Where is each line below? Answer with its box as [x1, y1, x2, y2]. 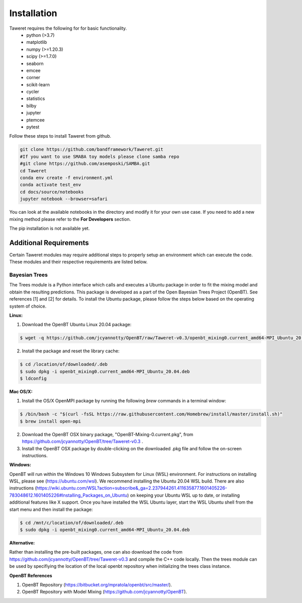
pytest [26, 124, 40, 130]
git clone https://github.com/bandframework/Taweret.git [20, 147, 164, 152]
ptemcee [26, 116, 45, 123]
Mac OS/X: [9, 389, 33, 394]
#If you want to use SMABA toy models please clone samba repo [20, 154, 180, 159]
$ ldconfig [20, 376, 47, 382]
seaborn [26, 61, 44, 67]
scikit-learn [26, 81, 50, 88]
